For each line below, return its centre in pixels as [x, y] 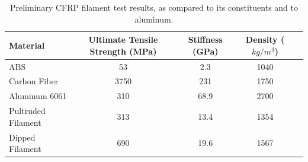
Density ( [265, 39]
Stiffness [205, 39]
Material [27, 45]
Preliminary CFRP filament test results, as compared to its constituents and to [154, 7]
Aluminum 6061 [38, 96]
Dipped [22, 137]
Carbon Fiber [34, 81]
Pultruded [27, 111]
